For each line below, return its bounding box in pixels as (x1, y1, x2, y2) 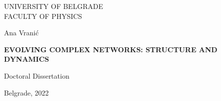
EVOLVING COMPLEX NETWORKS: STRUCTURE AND (4, 44, 218, 54)
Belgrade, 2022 (4, 87, 49, 98)
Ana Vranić (4, 27, 39, 38)
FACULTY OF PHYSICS (4, 10, 82, 21)
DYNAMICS (4, 54, 49, 64)
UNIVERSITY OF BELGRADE (4, 1, 103, 11)
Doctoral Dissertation (4, 70, 70, 81)
